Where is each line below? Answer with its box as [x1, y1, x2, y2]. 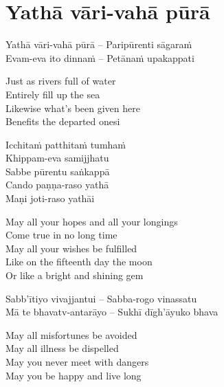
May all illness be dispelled [5, 341, 119, 355]
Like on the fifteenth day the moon [5, 254, 153, 269]
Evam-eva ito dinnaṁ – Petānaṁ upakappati [5, 50, 194, 65]
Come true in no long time [5, 228, 117, 242]
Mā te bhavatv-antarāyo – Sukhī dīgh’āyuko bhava [5, 305, 219, 319]
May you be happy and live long [5, 368, 142, 382]
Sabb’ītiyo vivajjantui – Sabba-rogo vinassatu [5, 291, 197, 305]
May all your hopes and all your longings [5, 214, 178, 228]
